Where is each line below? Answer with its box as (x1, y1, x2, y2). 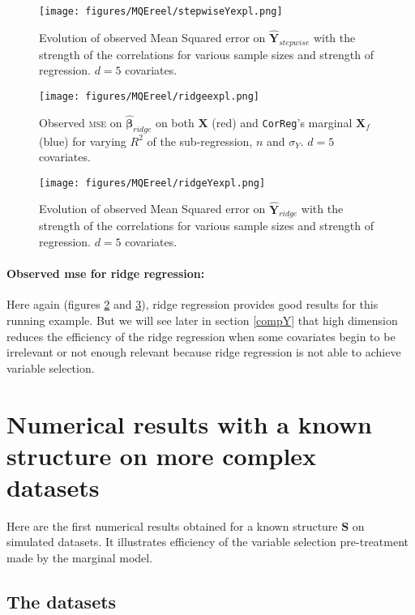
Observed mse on (39, 113, 122, 130)
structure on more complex (6, 438, 317, 472)
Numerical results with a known (6, 407, 372, 440)
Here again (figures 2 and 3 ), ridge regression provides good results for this (6, 296, 379, 313)
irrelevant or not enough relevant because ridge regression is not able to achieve (6, 344, 401, 361)
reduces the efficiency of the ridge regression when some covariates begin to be (6, 327, 396, 344)
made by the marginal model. (6, 549, 153, 566)
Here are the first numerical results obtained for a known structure (6, 517, 338, 534)
